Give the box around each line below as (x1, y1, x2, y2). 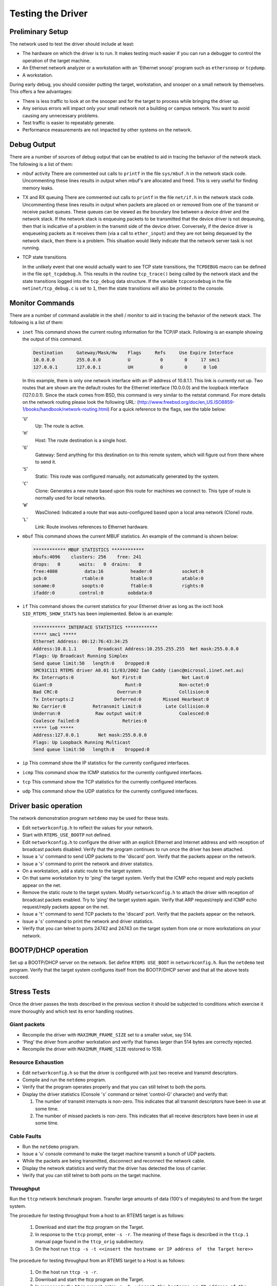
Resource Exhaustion (9, 1059, 64, 1066)
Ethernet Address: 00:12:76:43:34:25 (33, 638, 128, 645)
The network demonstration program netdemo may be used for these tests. (9, 815, 169, 821)
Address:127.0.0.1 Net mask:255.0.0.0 (33, 732, 147, 738)
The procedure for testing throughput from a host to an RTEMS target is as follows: (9, 1212, 185, 1219)
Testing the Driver (9, 8, 88, 19)
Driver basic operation (9, 801, 83, 810)
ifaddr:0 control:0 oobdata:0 (33, 590, 152, 596)
